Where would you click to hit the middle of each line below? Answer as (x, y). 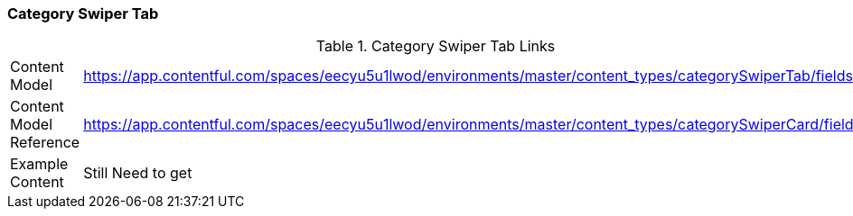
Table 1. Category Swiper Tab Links (436, 46)
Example (39, 164)
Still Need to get (138, 173)
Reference (45, 143)
